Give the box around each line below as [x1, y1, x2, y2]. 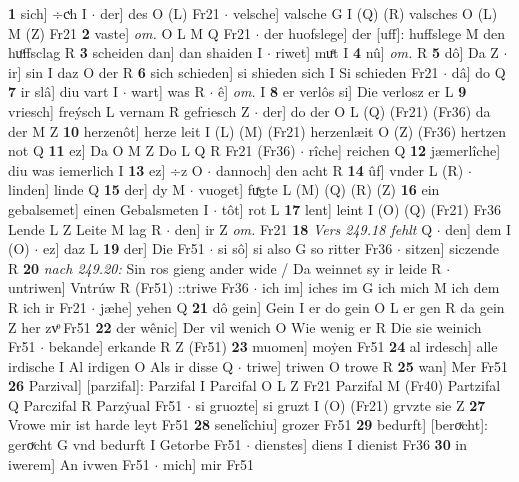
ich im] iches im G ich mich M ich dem [261, 277, 500, 298]
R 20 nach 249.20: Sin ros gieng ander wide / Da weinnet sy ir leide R [8, 257, 442, 278]
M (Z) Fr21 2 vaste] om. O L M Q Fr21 [8, 22, 251, 43]
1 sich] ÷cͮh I [8, 3, 87, 23]
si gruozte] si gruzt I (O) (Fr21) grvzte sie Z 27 [195, 394, 486, 415]
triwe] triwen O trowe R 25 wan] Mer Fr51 [246, 355, 509, 376]
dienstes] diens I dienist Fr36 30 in [254, 434, 468, 455]
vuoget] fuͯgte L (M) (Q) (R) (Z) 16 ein [198, 179, 440, 200]
